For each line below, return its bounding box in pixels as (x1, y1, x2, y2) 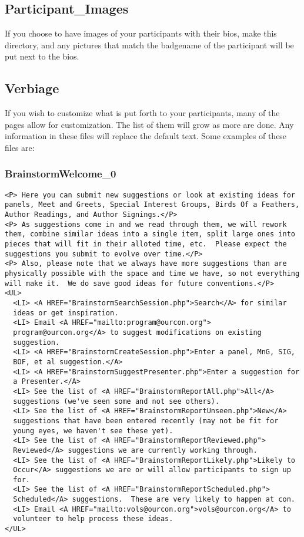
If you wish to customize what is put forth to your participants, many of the (5, 107, 280, 119)
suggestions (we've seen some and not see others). (13, 397, 220, 406)
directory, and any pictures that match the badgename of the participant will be (5, 38, 294, 51)
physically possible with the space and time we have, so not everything (5, 269, 300, 278)
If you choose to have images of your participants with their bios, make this (5, 27, 277, 39)
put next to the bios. (5, 50, 79, 62)
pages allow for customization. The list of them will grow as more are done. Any (5, 118, 294, 130)
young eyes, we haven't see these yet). (13, 426, 173, 435)
